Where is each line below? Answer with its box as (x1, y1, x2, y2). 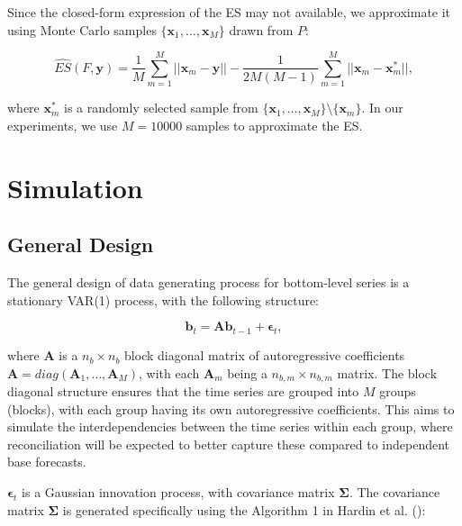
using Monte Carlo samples (7, 20, 157, 39)
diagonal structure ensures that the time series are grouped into (7, 382, 359, 401)
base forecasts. (7, 452, 86, 471)
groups (379, 382, 416, 401)
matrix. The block (337, 363, 438, 382)
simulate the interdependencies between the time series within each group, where (7, 417, 453, 436)
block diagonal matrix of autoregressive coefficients (124, 346, 405, 365)
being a (227, 363, 267, 382)
